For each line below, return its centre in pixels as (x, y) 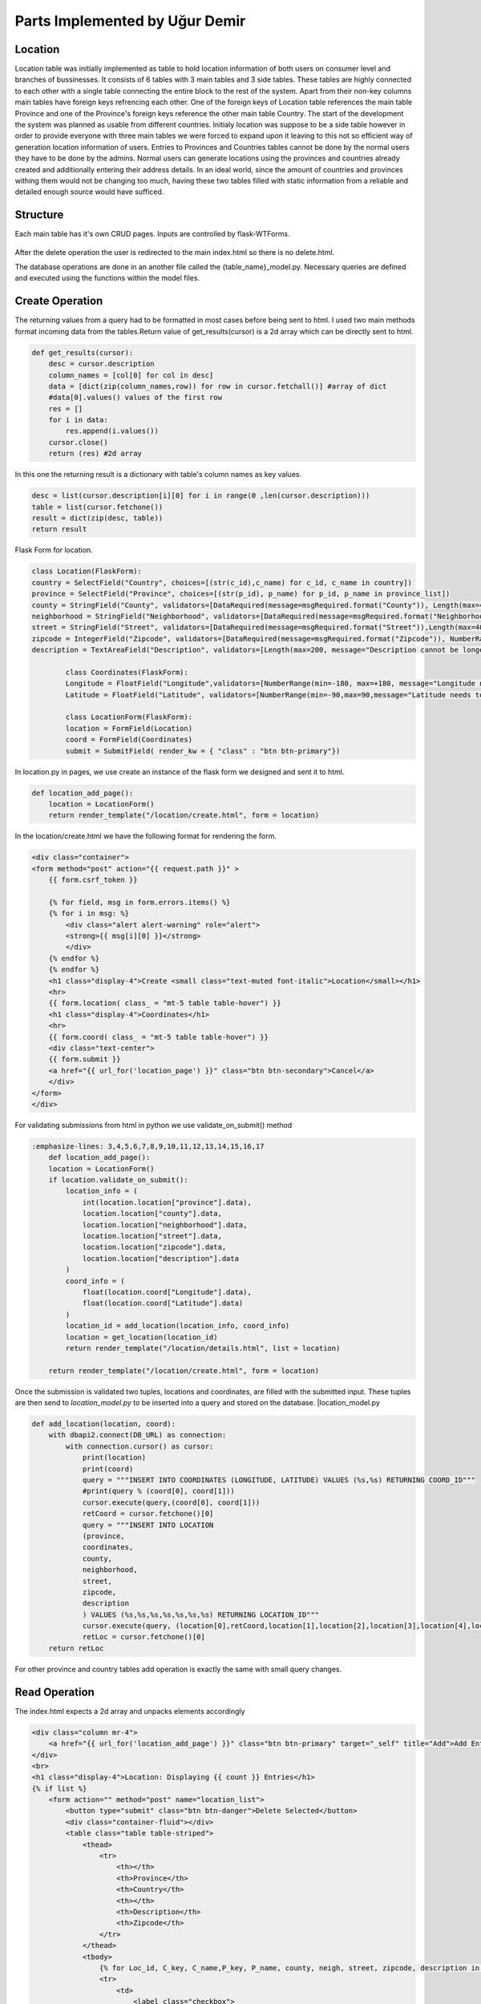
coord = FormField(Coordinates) (129, 740)
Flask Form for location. (54, 550)
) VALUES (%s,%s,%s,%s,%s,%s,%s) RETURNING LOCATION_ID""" (201, 1614)
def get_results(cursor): (83, 352)
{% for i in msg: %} (89, 913)
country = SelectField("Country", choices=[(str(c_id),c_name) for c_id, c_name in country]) (222, 582)
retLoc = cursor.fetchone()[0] (144, 1637)
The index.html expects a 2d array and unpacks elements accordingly (130, 1711)
